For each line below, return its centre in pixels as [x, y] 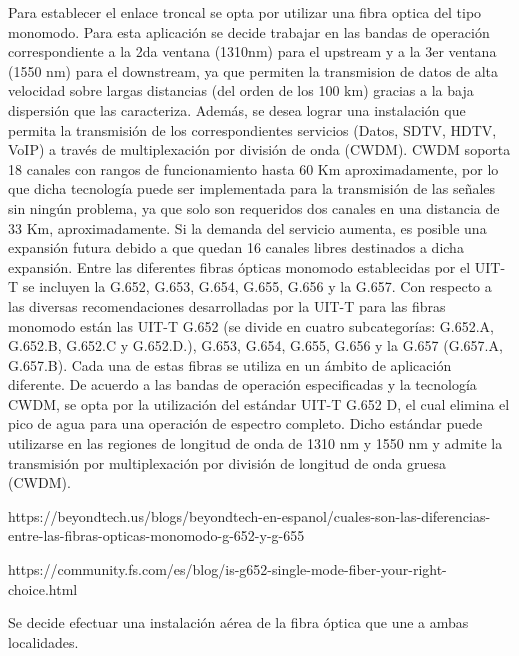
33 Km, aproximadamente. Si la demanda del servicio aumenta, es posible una [247, 227]
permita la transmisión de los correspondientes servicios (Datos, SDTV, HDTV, [252, 129]
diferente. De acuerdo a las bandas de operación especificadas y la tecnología [242, 384]
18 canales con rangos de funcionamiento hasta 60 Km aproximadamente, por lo [253, 168]
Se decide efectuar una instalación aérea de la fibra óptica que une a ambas [238, 622]
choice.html [43, 588]
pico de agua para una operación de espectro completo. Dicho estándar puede [245, 423]
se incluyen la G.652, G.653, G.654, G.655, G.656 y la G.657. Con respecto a [257, 286]
